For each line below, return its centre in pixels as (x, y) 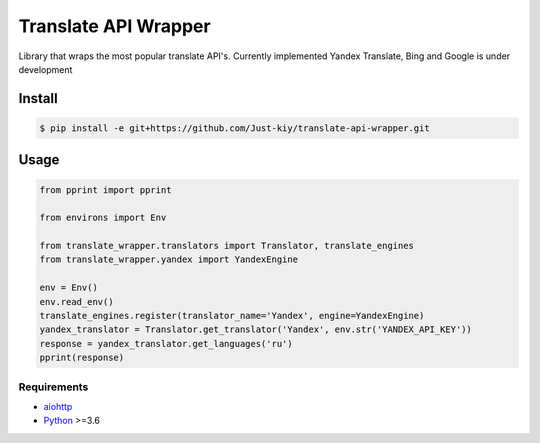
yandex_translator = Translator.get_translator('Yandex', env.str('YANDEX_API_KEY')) (255, 329)
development (45, 69)
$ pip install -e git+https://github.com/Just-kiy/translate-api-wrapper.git (234, 128)
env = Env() (69, 288)
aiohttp (58, 406)
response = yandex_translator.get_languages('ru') (166, 343)
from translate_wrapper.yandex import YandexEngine (169, 259)
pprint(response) (82, 358)
